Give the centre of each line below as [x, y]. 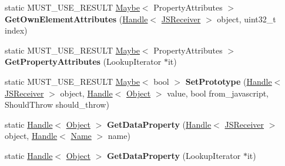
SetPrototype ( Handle [229, 81]
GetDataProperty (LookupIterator [174, 155]
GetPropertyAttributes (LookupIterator [83, 62]
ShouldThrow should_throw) [57, 104]
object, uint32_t [247, 19]
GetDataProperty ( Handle [159, 124]
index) [16, 30]
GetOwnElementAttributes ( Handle [76, 19]
